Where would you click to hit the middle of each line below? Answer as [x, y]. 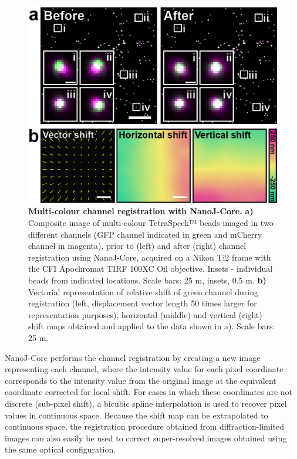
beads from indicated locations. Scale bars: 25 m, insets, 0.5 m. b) [147, 280]
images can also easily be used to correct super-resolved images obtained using [146, 438]
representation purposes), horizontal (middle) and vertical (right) [145, 314]
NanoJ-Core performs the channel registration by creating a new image [133, 357]
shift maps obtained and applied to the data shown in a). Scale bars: [152, 326]
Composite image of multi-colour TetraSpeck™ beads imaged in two [151, 223]
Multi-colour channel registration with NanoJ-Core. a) [141, 211]
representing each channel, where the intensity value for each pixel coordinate [144, 369]
